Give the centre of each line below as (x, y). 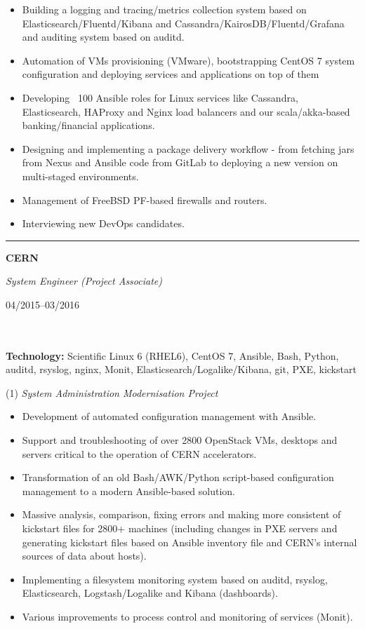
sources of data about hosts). (84, 556)
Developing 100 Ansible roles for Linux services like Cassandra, (160, 97)
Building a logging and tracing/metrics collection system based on (164, 9)
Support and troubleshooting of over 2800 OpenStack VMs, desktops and (180, 440)
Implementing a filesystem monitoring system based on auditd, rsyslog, (175, 579)
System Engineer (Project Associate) (84, 281)
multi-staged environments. (80, 176)
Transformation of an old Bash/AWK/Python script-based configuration (178, 477)
